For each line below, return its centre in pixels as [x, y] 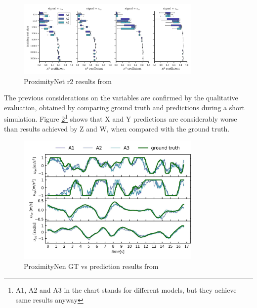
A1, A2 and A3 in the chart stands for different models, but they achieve [126, 290]
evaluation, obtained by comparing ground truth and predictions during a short [124, 107]
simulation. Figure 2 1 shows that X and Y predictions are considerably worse [121, 118]
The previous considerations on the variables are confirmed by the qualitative [121, 98]
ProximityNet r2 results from [68, 81]
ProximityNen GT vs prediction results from [91, 266]
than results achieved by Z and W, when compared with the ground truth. [117, 128]
